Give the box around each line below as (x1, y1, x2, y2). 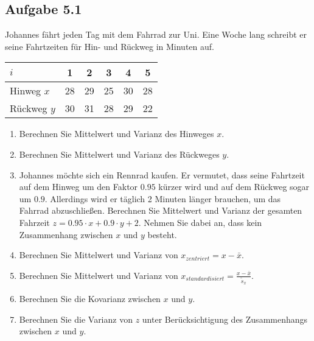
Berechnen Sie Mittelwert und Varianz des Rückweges (19, 147, 220, 160)
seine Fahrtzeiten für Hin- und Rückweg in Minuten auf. (5, 40, 214, 52)
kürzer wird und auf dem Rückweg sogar (158, 180, 310, 193)
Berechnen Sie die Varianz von (19, 312, 133, 325)
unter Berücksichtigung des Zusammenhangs (142, 312, 308, 325)
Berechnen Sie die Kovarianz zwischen (19, 292, 161, 305)
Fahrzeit (19, 216, 50, 228)
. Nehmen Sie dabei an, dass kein (138, 216, 262, 228)
